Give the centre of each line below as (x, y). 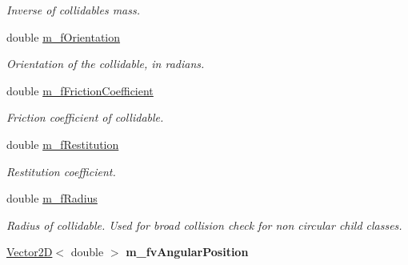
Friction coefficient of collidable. (85, 117)
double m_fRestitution (63, 144)
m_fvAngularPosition (187, 252)
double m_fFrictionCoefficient (80, 90)
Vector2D (30, 252)
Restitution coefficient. (61, 171)
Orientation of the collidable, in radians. (106, 64)
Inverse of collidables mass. (73, 10)
